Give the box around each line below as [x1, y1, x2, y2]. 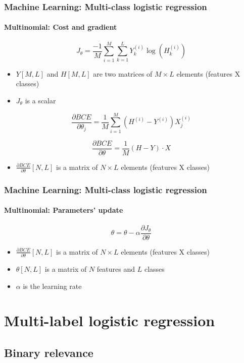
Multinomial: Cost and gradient [4, 22, 117, 32]
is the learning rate [23, 280, 82, 291]
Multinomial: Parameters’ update [4, 205, 123, 215]
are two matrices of [93, 68, 153, 79]
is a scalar [25, 95, 56, 105]
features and [96, 264, 135, 274]
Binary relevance [4, 345, 93, 360]
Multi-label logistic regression [4, 310, 215, 331]
